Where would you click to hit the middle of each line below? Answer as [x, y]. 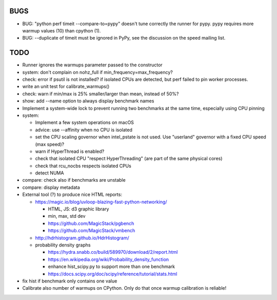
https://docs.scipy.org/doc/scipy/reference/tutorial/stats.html [113, 274]
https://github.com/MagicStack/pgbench [91, 223]
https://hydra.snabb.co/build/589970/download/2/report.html [113, 252]
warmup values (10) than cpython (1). [62, 30]
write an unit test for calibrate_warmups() [66, 86]
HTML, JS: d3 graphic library [78, 209]
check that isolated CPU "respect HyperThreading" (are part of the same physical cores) [129, 158]
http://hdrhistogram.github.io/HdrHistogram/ [82, 238]
